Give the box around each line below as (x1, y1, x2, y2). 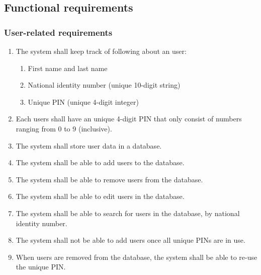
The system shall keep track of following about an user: (16, 46, 187, 56)
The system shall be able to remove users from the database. (16, 174, 203, 184)
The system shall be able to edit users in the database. (16, 191, 185, 201)
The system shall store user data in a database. (16, 140, 162, 151)
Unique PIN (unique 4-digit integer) (28, 96, 139, 107)
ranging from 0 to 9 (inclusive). (16, 123, 112, 133)
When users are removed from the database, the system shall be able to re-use (16, 251, 257, 262)
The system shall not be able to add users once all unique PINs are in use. (16, 235, 245, 245)
